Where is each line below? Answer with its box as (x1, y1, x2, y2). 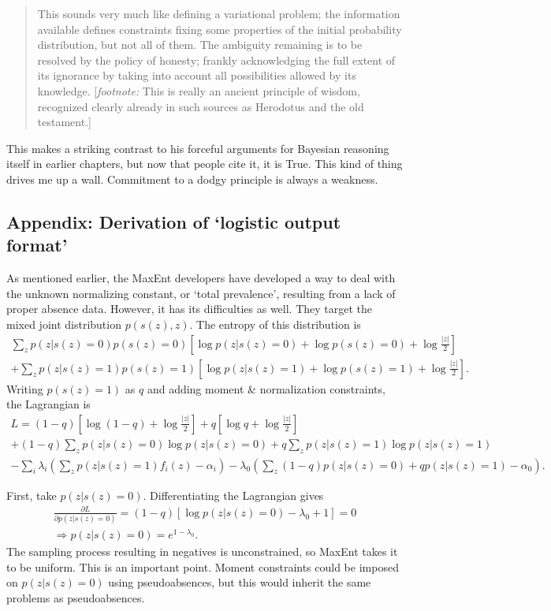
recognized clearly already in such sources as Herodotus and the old (37, 98, 364, 114)
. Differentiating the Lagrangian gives (143, 486, 324, 503)
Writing (6, 380, 43, 397)
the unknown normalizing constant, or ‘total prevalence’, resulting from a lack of (6, 285, 396, 301)
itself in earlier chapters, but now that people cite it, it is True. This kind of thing (6, 155, 403, 172)
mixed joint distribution (6, 315, 121, 332)
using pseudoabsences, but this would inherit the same (108, 574, 371, 591)
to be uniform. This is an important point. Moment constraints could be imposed (6, 558, 399, 575)
